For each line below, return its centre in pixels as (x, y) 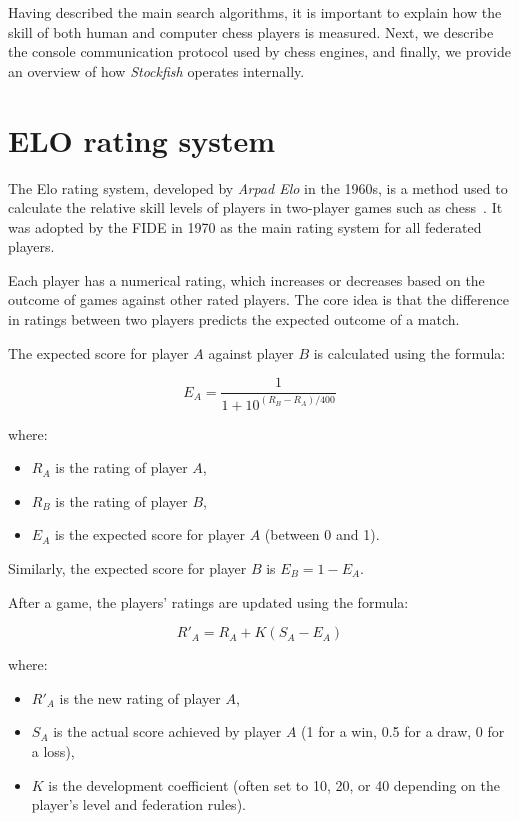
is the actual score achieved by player (167, 731)
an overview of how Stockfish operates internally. (156, 70)
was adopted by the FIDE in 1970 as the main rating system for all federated (245, 226)
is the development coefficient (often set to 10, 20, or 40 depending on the (274, 784)
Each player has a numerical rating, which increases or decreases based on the (246, 279)
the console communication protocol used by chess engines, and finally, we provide (259, 51)
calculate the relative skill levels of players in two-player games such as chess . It (255, 207)
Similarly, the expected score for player (127, 568)
